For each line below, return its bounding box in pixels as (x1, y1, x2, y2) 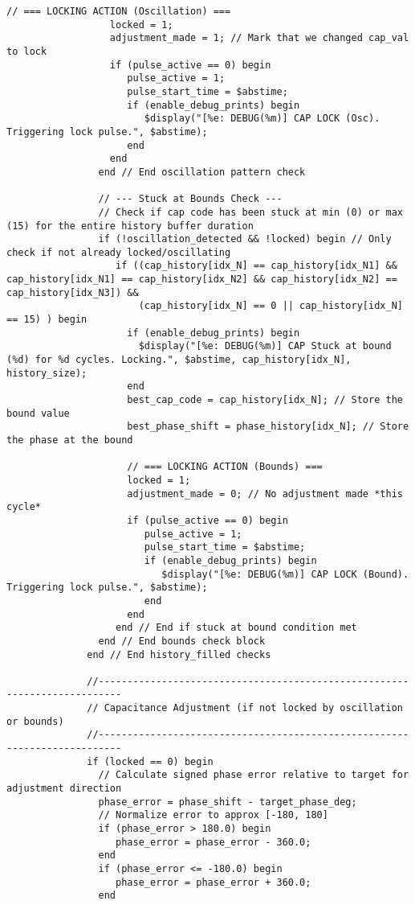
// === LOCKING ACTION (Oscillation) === (6, 6, 231, 17)
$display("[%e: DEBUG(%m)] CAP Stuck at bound (138, 340, 392, 352)
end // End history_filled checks (87, 648, 271, 660)
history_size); (6, 367, 87, 379)
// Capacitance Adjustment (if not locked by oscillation (87, 702, 403, 714)
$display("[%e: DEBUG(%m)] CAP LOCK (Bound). (161, 568, 409, 580)
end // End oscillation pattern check (98, 166, 306, 178)
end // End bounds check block (98, 635, 266, 647)
